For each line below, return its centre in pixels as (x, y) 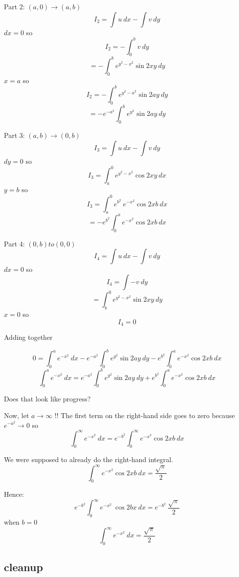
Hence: (14, 494)
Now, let (17, 415)
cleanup (23, 566)
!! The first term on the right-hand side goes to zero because (145, 415)
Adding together (28, 337)
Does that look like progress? (47, 399)
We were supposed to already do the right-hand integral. (89, 459)
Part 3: (14, 135)
